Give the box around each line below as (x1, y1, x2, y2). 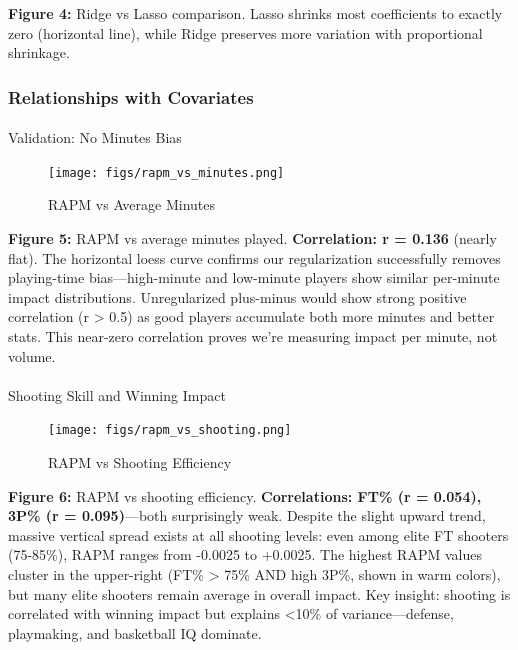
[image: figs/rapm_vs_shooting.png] (48, 423, 292, 438)
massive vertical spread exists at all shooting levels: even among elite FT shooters (8, 524, 509, 545)
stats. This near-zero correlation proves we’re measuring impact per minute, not (8, 326, 498, 347)
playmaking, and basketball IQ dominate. (8, 622, 262, 643)
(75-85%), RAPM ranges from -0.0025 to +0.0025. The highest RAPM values (8, 544, 482, 565)
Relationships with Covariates (8, 84, 254, 109)
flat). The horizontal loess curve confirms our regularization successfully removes (8, 247, 501, 268)
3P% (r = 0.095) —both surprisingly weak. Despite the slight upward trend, (8, 505, 486, 526)
